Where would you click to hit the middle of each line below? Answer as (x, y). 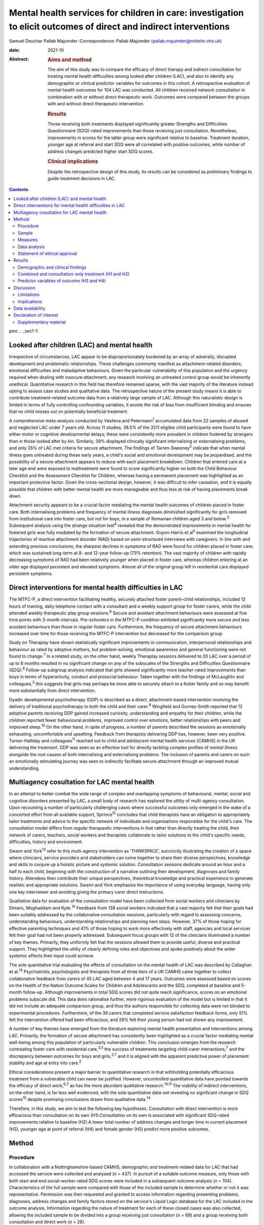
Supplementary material (42, 322)
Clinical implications (73, 162)
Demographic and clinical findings (52, 267)
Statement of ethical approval (47, 253)
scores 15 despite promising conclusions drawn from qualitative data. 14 (80, 1099)
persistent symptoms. (31, 574)
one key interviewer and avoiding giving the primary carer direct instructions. (87, 892)
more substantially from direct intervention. (53, 690)
